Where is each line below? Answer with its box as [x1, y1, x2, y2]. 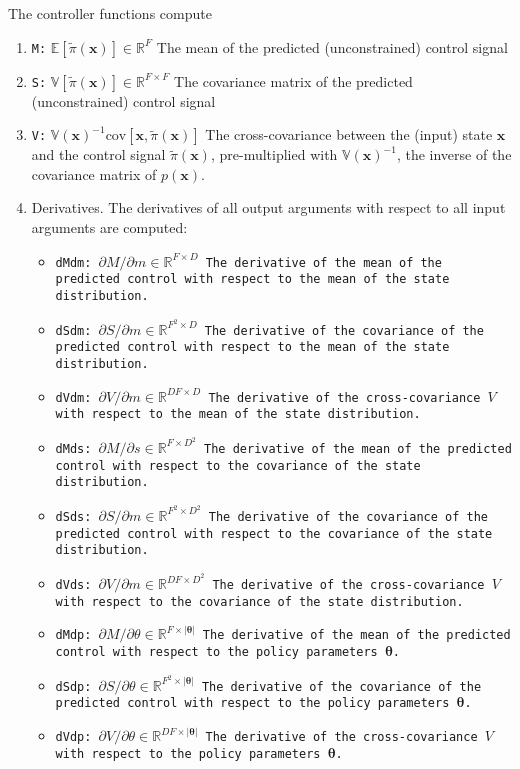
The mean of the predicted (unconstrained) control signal [156, 36, 508, 57]
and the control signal [31, 144, 166, 165]
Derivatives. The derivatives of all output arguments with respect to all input [31, 197, 506, 218]
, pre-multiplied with [210, 144, 338, 165]
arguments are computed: [31, 216, 188, 237]
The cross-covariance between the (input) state [205, 124, 493, 145]
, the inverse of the [396, 144, 512, 165]
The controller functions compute [8, 3, 212, 23]
